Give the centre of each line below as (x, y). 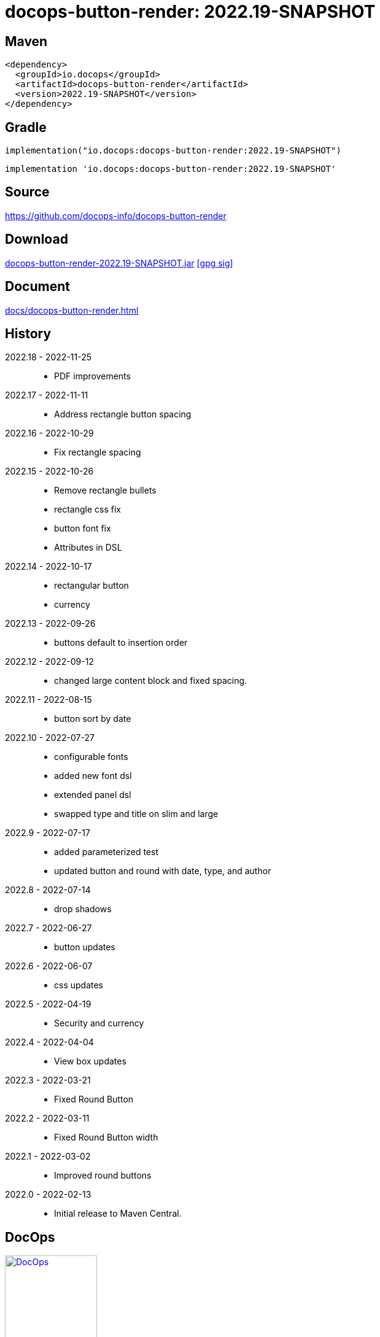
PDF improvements (92, 376)
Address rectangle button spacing (123, 414)
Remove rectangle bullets (105, 490)
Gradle (26, 127)
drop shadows (83, 909)
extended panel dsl (93, 795)
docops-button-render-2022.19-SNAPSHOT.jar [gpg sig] (119, 263)
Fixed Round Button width (106, 1137)
